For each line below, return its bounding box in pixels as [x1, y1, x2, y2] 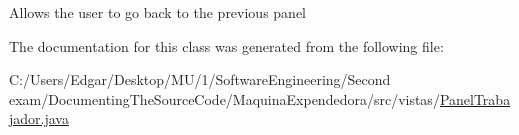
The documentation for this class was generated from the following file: [9, 35, 444, 56]
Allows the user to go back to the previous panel [9, 2, 307, 22]
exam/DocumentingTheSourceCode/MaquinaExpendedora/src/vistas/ [9, 88, 440, 109]
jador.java [9, 108, 69, 129]
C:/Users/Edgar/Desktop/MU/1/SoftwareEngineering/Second [9, 69, 391, 90]
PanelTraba [439, 88, 511, 109]
